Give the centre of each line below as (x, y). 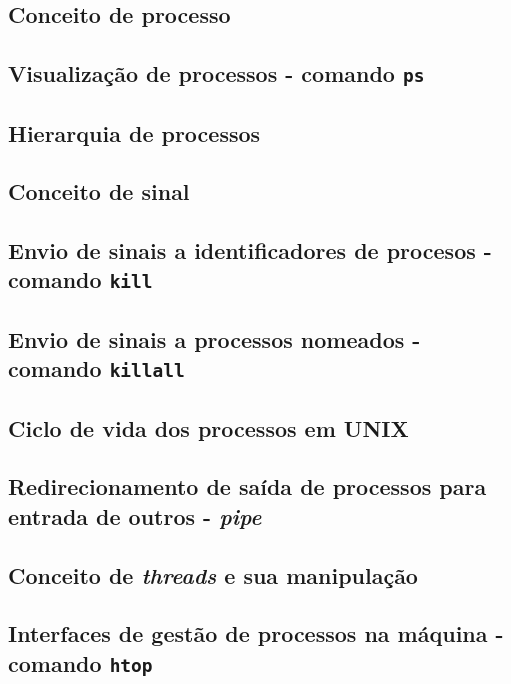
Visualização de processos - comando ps (216, 73)
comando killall (96, 368)
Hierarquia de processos (134, 132)
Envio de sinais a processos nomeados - (214, 338)
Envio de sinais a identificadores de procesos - (250, 250)
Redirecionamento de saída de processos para (247, 486)
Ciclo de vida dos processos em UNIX (208, 427)
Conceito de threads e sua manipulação (213, 574)
